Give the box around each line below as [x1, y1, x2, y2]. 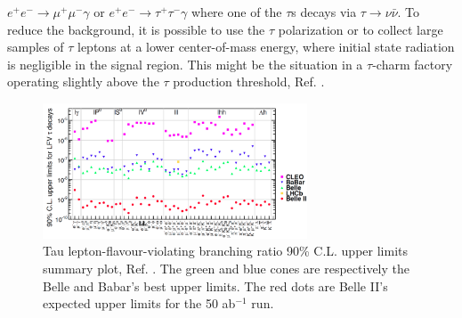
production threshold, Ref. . [173, 72, 325, 91]
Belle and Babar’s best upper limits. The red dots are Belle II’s [43, 276, 388, 295]
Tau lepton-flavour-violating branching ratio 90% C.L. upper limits [43, 241, 408, 260]
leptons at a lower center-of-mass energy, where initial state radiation [77, 37, 455, 56]
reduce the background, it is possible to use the [7, 20, 265, 38]
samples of [7, 37, 64, 56]
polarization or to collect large [278, 20, 443, 38]
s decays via [291, 3, 357, 20]
